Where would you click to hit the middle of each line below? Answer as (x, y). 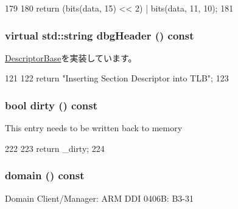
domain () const (45, 175)
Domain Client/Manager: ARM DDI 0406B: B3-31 (99, 198)
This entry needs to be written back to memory (94, 128)
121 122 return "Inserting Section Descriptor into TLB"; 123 (117, 78)
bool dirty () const (51, 105)
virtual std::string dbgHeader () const (100, 35)
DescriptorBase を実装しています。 (71, 57)
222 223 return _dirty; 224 (55, 148)
